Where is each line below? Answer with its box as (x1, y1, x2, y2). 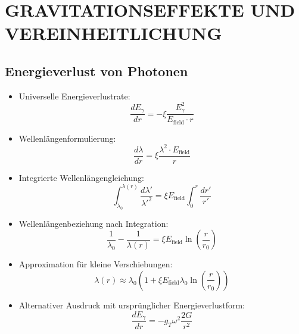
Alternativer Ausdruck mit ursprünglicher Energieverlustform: (18, 298, 245, 311)
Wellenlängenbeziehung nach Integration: (18, 217, 169, 229)
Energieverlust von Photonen (5, 61, 188, 80)
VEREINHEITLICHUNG (5, 21, 222, 45)
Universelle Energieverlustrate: (18, 89, 130, 102)
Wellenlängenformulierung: (18, 132, 116, 144)
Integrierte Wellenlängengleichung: (18, 171, 144, 183)
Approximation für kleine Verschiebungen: (18, 258, 173, 270)
